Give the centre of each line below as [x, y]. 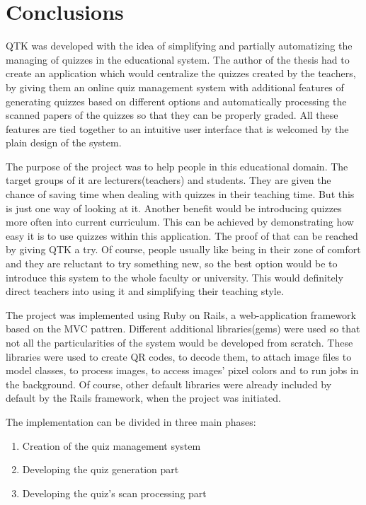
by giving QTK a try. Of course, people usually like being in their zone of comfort [183, 249]
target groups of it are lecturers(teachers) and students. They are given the [168, 180]
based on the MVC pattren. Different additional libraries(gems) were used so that [183, 329]
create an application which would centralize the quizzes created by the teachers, [181, 73]
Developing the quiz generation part [101, 469]
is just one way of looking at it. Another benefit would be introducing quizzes [174, 208]
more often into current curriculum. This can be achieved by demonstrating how [180, 222]
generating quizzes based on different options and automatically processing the [176, 101]
